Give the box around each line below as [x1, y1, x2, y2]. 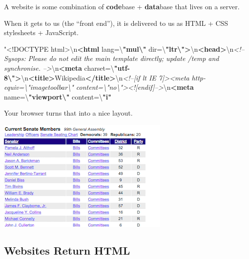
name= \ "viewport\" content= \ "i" [4, 91, 112, 101]
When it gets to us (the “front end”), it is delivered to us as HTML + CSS [4, 18, 228, 28]
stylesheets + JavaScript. [4, 27, 79, 38]
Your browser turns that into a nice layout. [4, 108, 133, 118]
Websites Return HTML [4, 242, 130, 258]
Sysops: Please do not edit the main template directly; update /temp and [4, 53, 219, 63]
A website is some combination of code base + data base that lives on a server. [4, 1, 240, 11]
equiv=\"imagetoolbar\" [4, 82, 74, 92]
